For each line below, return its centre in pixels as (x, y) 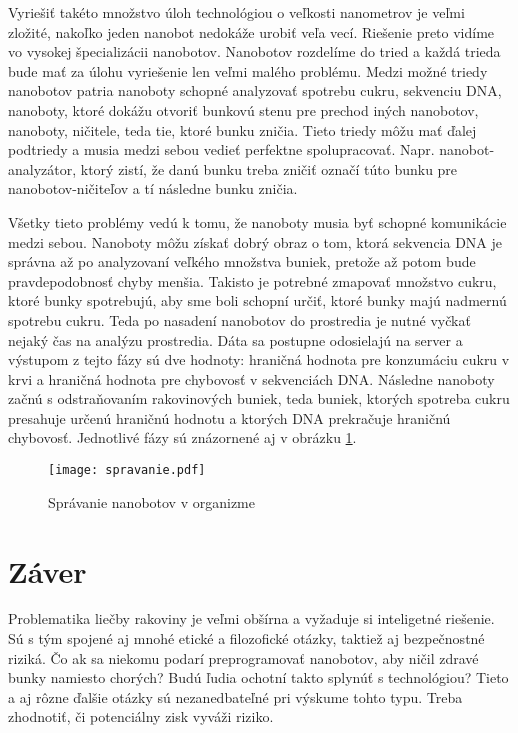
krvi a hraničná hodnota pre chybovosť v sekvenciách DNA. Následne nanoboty (251, 378)
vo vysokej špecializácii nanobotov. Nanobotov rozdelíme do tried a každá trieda (254, 51)
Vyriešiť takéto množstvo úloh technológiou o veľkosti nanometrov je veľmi (236, 12)
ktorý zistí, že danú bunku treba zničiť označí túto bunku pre (269, 168)
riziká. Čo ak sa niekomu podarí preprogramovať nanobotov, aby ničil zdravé (243, 657)
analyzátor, (42, 168)
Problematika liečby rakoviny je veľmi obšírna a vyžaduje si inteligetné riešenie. (251, 618)
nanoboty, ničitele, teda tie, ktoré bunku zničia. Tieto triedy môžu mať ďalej (242, 129)
